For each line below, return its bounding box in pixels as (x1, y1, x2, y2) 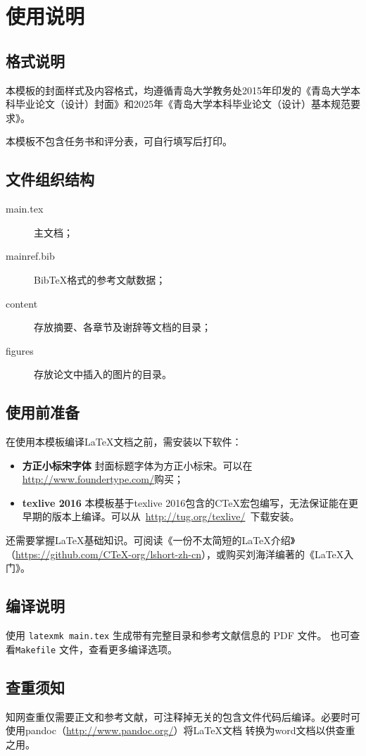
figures (6, 343, 34, 358)
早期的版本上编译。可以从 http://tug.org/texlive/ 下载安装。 (22, 509, 300, 524)
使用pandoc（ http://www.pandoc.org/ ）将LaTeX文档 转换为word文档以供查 (6, 723, 346, 738)
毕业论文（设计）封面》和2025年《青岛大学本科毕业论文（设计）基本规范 (15, 96, 351, 111)
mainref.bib (6, 248, 55, 263)
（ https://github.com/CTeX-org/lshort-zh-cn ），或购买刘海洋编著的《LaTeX (6, 546, 344, 561)
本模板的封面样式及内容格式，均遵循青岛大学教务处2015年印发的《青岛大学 (6, 82, 351, 97)
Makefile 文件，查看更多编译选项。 (15, 641, 177, 656)
